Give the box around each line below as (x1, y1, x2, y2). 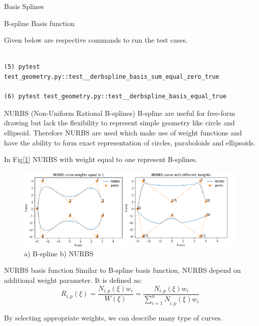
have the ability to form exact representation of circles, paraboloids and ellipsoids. (4, 137, 256, 147)
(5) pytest (4, 63, 40, 71)
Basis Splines (4, 1, 44, 11)
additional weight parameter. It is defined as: (4, 274, 142, 285)
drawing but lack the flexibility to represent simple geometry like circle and (4, 117, 235, 128)
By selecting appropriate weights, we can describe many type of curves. (4, 312, 223, 323)
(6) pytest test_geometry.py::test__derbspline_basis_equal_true (4, 93, 226, 100)
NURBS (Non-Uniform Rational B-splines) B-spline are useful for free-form (4, 107, 235, 118)
